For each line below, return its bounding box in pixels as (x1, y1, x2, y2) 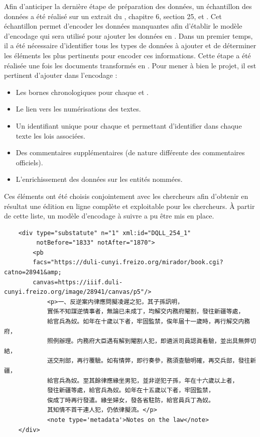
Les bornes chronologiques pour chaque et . (16, 86, 149, 97)
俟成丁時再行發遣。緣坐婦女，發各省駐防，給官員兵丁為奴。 (47, 396, 214, 404)
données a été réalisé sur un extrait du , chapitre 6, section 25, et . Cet (4, 11, 222, 21)
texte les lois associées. (16, 130, 85, 141)
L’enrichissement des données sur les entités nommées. (16, 174, 183, 184)
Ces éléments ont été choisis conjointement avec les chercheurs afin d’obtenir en (4, 190, 248, 201)
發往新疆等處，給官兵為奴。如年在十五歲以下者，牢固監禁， (47, 387, 214, 394)
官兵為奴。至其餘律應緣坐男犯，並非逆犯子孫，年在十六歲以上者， (53, 377, 238, 384)
